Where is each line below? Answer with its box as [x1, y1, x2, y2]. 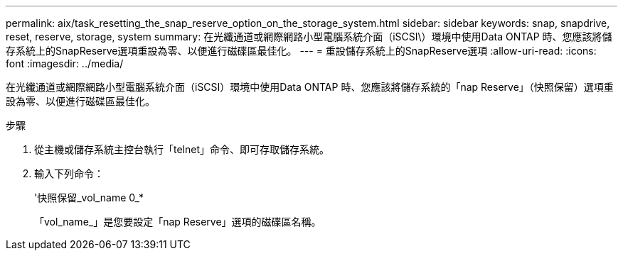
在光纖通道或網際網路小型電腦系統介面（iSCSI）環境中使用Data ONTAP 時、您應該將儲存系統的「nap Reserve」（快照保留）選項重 [6, 81, 614, 93]
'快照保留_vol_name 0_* [34, 191, 144, 204]
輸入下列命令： [34, 167, 104, 179]
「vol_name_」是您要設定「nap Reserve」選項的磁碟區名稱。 [34, 216, 321, 228]
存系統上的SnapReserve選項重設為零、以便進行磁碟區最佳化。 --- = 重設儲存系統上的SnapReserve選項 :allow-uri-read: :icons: [6, 45, 597, 57]
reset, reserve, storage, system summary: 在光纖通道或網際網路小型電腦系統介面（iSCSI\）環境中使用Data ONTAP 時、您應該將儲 [6, 30, 612, 43]
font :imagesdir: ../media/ [6, 57, 124, 69]
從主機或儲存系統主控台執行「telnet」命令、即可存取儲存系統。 [34, 143, 330, 155]
